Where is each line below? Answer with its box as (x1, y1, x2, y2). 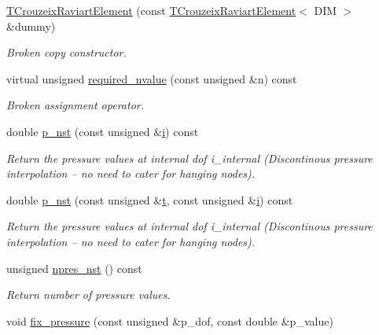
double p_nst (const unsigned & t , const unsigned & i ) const (6, 191, 293, 208)
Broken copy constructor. (6, 44, 127, 61)
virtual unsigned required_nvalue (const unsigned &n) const (6, 70, 297, 87)
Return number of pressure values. (6, 286, 171, 303)
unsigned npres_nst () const (6, 260, 142, 276)
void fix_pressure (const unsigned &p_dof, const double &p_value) (6, 312, 333, 329)
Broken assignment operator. (6, 97, 144, 113)
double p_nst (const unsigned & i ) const (6, 123, 199, 139)
